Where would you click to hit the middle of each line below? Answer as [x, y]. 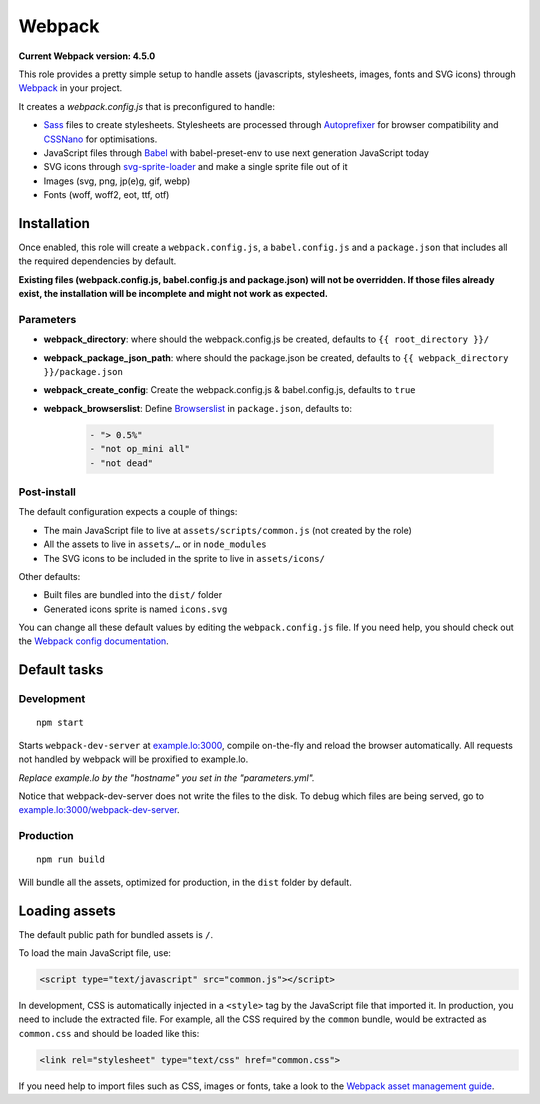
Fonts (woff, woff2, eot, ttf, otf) [106, 195]
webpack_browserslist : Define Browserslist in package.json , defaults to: [197, 408]
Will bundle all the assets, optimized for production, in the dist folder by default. [185, 882]
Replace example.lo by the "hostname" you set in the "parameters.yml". [166, 777]
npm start [60, 723]
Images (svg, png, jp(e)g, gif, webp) [117, 181]
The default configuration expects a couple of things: [128, 512]
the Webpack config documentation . [93, 641]
